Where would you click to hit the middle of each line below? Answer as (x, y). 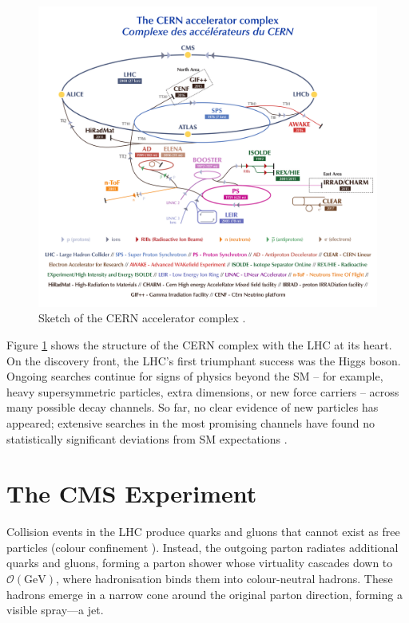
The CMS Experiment (132, 493)
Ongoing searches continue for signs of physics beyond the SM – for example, (195, 376)
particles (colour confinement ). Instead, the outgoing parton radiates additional (203, 547)
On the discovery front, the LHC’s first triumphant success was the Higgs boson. (204, 360)
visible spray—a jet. (55, 610)
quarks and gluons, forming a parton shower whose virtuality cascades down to (200, 563)
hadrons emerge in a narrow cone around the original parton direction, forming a (204, 594)
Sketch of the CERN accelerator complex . (142, 318)
